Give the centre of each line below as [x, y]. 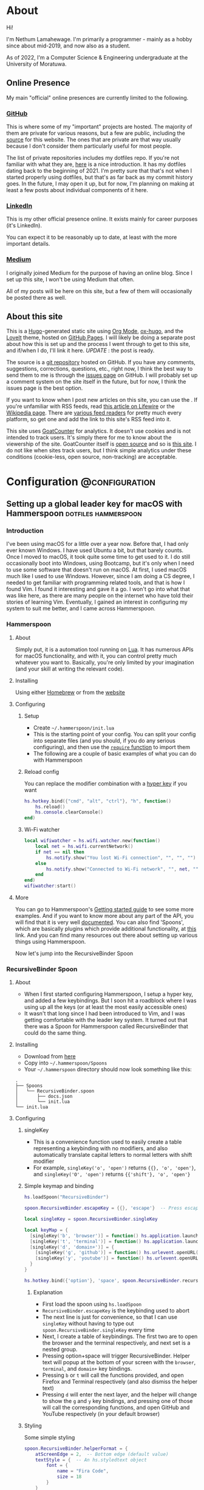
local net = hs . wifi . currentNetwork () [84, 846]
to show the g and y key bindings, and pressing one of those [117, 1401]
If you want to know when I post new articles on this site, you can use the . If [102, 400]
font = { [57, 1466]
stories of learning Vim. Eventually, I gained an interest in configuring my [97, 602]
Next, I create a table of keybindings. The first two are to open [120, 1336]
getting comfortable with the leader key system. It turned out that [106, 1020]
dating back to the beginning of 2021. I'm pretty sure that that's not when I [99, 171]
